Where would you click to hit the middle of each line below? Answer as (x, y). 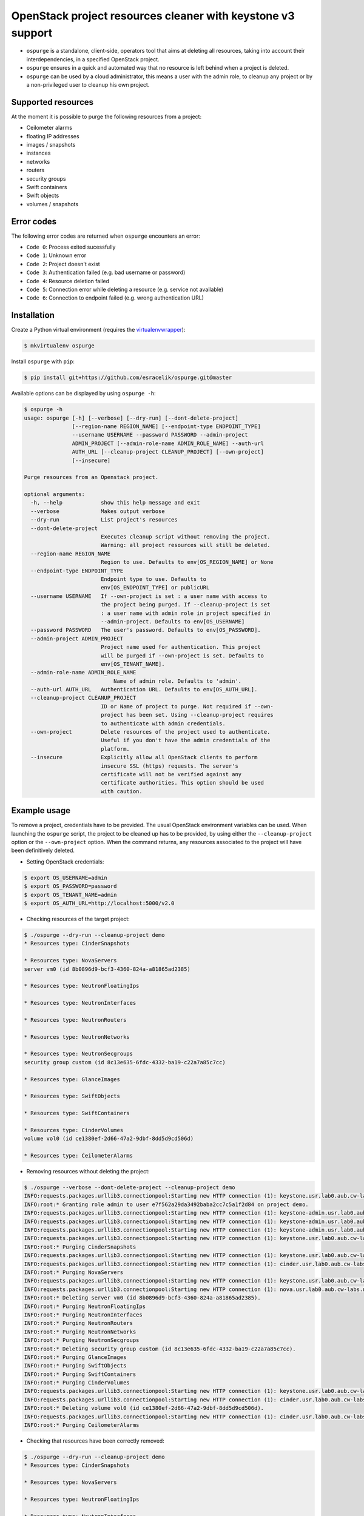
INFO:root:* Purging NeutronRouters (79, 1323)
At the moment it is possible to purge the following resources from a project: (106, 116)
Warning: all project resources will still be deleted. (185, 545)
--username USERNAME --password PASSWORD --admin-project (160, 435)
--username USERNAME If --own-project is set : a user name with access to (149, 596)
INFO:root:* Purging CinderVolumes (77, 1383)
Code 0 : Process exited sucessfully (71, 247)
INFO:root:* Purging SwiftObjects (75, 1366)
